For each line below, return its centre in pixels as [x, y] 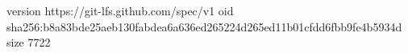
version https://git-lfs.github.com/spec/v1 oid [120, 10]
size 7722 [29, 42]
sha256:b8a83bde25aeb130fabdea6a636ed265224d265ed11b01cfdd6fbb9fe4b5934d [204, 26]
